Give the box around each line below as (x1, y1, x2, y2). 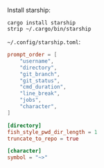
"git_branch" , (19, 70, 60, 77)
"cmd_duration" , (19, 84, 67, 91)
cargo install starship (7, 20, 76, 26)
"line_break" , (19, 90, 60, 97)
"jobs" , (19, 97, 42, 104)
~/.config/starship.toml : (7, 38, 81, 46)
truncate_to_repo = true (7, 135, 79, 142)
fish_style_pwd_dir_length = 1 (7, 128, 98, 135)
